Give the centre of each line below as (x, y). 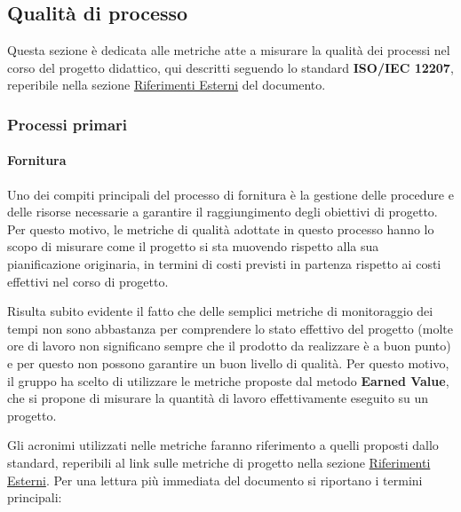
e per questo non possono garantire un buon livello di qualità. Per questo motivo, (228, 362)
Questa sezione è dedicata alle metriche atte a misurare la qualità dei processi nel (229, 50)
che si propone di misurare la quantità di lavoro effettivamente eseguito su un (218, 398)
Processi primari (68, 124)
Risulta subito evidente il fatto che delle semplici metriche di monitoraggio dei (220, 311)
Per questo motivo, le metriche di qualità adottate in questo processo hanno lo (221, 228)
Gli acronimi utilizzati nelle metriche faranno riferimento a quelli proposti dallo (223, 445)
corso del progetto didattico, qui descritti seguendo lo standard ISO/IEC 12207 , (230, 67)
